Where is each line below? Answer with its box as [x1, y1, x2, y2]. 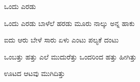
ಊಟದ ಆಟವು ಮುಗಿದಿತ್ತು [4, 68, 65, 78]
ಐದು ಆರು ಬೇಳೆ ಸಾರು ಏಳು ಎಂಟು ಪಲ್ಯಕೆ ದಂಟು [4, 34, 119, 45]
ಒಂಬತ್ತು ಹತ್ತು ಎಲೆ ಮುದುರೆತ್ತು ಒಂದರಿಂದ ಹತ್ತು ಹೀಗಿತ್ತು [4, 51, 137, 61]
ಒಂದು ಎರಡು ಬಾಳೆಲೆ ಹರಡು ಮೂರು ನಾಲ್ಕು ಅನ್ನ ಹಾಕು [4, 17, 135, 28]
